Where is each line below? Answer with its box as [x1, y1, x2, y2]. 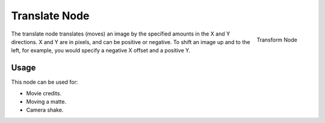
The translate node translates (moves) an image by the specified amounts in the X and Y [11, 30, 231, 37]
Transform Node [256, 36, 297, 43]
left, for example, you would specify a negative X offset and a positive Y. [11, 47, 191, 54]
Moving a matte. [26, 98, 66, 106]
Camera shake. [26, 106, 64, 114]
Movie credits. [26, 89, 62, 96]
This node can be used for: [11, 78, 78, 86]
